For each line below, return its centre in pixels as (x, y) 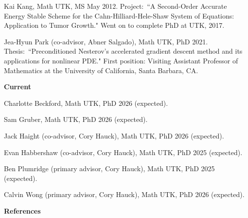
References (22, 210)
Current (18, 87)
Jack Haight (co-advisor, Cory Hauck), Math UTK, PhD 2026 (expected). (114, 135)
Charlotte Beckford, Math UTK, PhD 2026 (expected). (86, 103)
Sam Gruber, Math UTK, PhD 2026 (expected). (76, 119)
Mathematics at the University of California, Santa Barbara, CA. (101, 70)
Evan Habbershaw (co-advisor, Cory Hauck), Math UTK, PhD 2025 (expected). (123, 152)
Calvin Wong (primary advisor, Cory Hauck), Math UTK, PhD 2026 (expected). (124, 194)
